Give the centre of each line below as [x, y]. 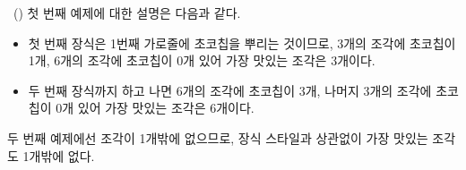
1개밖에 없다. [59, 155]
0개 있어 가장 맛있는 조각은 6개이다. [155, 108]
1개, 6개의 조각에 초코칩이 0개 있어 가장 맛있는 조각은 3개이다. [202, 60]
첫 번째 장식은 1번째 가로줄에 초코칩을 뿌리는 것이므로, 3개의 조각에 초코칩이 [242, 42]
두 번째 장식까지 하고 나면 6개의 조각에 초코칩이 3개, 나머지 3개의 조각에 [230, 90]
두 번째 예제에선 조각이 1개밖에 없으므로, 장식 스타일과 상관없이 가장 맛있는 [218, 137]
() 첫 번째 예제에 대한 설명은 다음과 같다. [127, 13]
